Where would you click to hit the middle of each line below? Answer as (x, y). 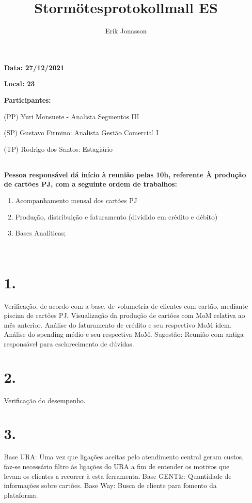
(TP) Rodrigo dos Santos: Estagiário (58, 149)
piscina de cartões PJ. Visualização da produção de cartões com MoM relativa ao (125, 315)
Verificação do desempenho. (45, 400)
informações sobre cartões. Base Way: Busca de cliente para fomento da (110, 485)
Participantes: (28, 100)
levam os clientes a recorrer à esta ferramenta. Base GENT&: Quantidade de (118, 476)
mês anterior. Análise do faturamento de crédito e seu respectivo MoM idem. (118, 324)
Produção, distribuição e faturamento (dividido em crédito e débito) (116, 216)
